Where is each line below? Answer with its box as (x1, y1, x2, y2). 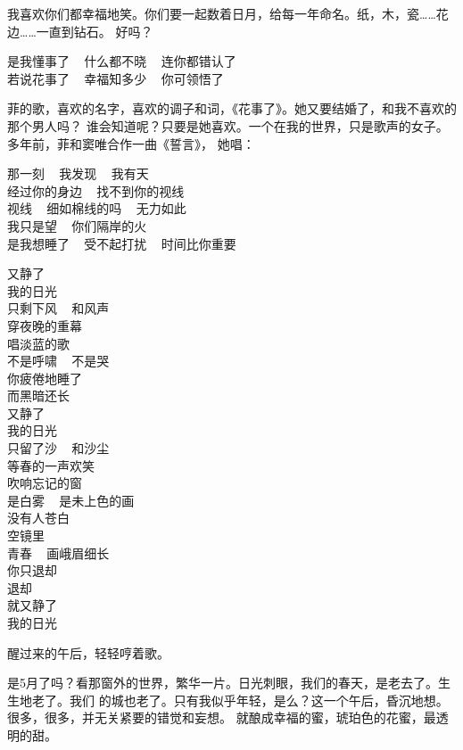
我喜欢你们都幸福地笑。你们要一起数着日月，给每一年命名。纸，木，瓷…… (7, 4, 436, 22)
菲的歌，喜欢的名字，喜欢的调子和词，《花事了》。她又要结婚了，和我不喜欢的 (7, 99, 457, 118)
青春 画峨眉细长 (7, 543, 110, 562)
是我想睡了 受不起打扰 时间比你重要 (7, 234, 236, 252)
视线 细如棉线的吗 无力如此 (7, 199, 186, 218)
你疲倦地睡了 (7, 368, 82, 387)
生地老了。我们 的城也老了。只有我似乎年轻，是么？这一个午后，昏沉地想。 (7, 690, 449, 709)
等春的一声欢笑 (7, 456, 95, 474)
